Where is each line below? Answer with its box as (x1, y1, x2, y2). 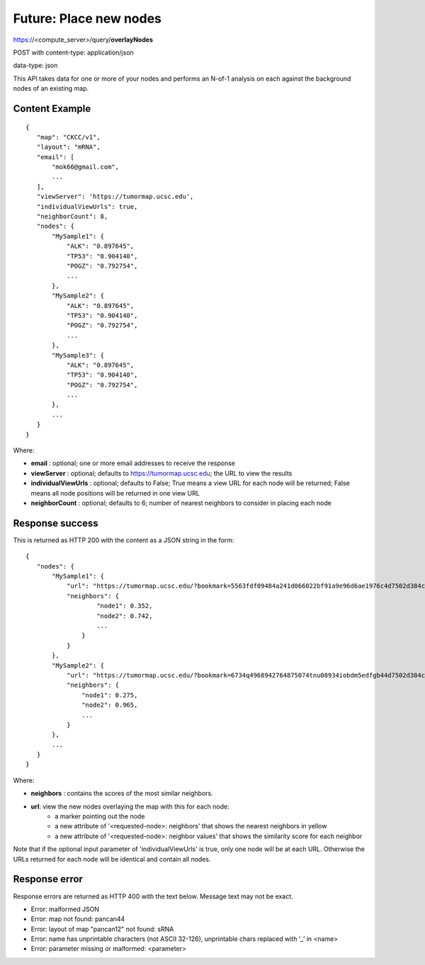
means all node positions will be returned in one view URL (30, 489, 200, 497)
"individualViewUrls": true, (36, 202, 138, 210)
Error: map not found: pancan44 (30, 915, 125, 923)
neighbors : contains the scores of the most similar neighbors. (30, 789, 213, 798)
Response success (13, 517, 98, 529)
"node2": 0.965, (81, 701, 138, 709)
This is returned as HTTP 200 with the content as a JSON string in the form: (13, 535, 234, 544)
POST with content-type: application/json (13, 48, 134, 57)
